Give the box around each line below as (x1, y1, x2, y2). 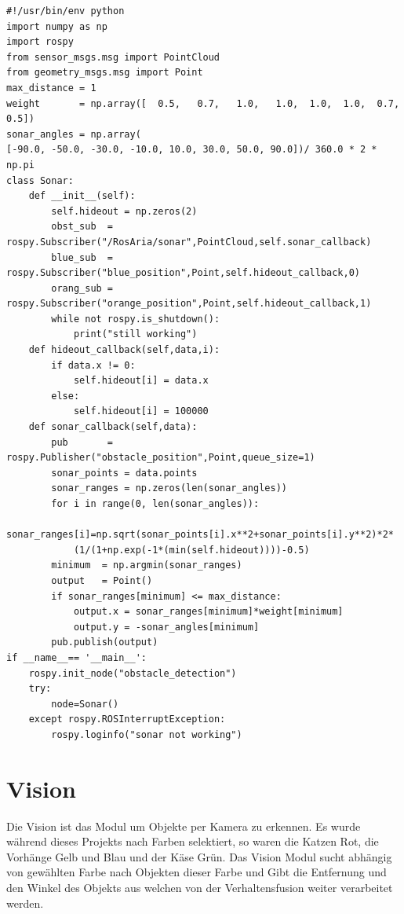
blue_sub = (51, 251, 114, 263)
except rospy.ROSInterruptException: (28, 714, 226, 725)
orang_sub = (51, 282, 114, 294)
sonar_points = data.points (51, 467, 198, 479)
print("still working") (73, 329, 198, 340)
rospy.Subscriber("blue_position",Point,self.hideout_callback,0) (6, 267, 361, 279)
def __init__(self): (28, 190, 136, 202)
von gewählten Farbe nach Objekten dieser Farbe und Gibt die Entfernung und (6, 864, 387, 880)
